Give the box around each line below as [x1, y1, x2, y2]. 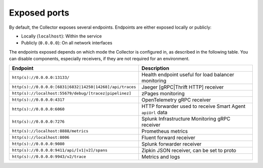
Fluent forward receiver [141, 134, 196, 141]
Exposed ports [9, 7, 70, 18]
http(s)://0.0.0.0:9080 [12, 141, 65, 146]
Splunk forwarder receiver [141, 140, 202, 147]
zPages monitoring [141, 90, 185, 97]
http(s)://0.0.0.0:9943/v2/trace [12, 154, 86, 159]
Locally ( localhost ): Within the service [21, 33, 102, 39]
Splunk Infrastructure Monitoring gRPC [141, 115, 231, 122]
